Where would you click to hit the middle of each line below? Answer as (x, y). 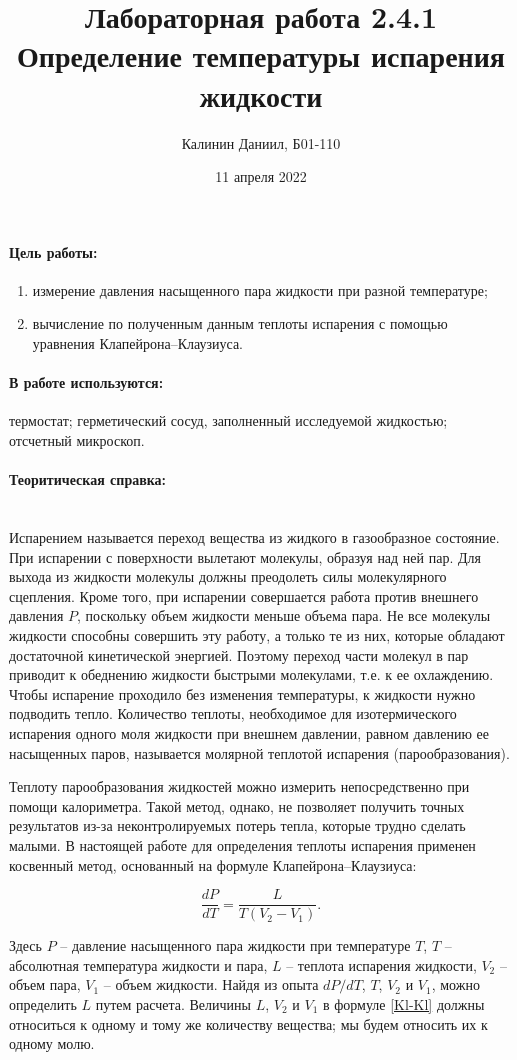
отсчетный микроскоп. (77, 440)
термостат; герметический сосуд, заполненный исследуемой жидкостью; (228, 420)
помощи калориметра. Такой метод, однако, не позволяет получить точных (237, 805)
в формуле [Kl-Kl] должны (403, 1003)
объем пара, (45, 984)
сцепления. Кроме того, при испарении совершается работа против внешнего (244, 595)
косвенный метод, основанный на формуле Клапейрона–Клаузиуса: (213, 864)
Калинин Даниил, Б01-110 (261, 142)
